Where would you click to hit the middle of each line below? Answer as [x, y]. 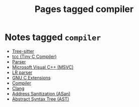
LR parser [22, 72]
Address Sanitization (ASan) [41, 93]
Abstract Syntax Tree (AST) [41, 99]
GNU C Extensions [31, 77]
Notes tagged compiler [53, 37]
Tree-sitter [23, 51]
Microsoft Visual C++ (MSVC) [43, 67]
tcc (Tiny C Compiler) [34, 56]
